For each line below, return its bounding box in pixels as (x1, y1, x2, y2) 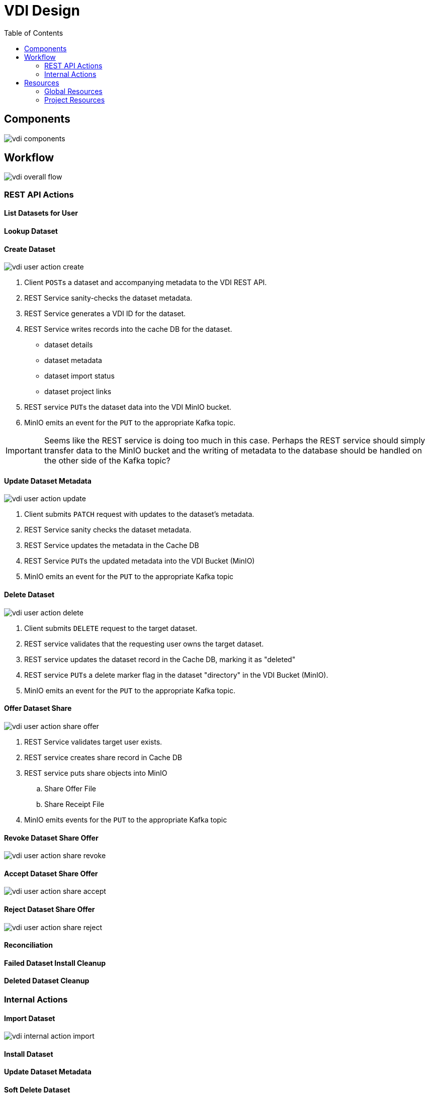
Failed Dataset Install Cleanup (4, 958, 106, 967)
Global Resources (44, 86, 103, 96)
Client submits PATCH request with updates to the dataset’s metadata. (24, 510, 254, 519)
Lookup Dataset (4, 227, 58, 236)
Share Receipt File (44, 799, 105, 808)
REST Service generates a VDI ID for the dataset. (24, 309, 186, 318)
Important (6, 445, 42, 456)
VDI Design (4, 2, 80, 19)
